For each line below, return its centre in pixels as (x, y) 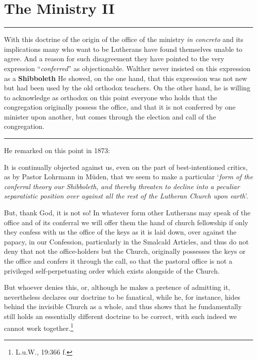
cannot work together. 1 (39, 327)
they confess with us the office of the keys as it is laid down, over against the (120, 232)
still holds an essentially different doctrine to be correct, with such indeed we (121, 316)
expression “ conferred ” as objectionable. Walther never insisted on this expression (127, 68)
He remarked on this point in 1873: (57, 150)
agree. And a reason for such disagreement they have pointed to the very (114, 59)
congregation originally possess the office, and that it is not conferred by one (120, 107)
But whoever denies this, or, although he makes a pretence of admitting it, (117, 287)
